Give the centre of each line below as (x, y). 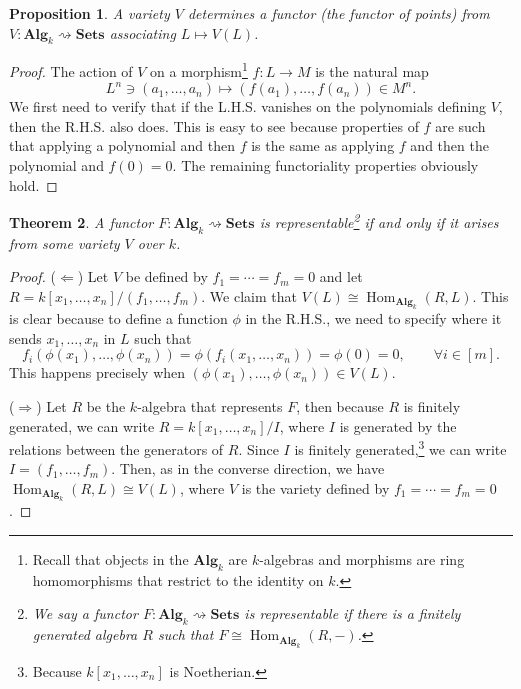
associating (142, 32)
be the (106, 405)
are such (460, 125)
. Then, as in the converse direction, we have (248, 468)
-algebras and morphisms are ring (362, 558)
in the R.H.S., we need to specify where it (373, 318)
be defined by (166, 276)
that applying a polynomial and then (122, 145)
